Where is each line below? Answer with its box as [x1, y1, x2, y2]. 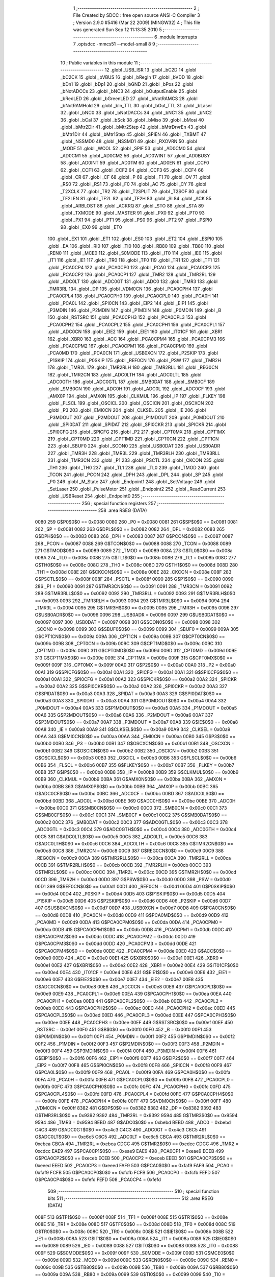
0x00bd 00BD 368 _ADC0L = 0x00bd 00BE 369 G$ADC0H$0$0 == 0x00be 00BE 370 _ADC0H [35, 797, 236, 804]
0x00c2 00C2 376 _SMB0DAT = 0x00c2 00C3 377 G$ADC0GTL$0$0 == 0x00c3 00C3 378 [35, 819, 228, 825]
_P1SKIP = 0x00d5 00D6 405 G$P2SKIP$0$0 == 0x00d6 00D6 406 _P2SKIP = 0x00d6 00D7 [35, 898, 231, 904]
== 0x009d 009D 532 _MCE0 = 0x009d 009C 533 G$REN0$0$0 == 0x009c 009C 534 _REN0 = [35, 1257, 238, 1263]
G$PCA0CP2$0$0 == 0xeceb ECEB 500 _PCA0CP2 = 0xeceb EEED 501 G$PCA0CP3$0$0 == [35, 1155, 233, 1162]
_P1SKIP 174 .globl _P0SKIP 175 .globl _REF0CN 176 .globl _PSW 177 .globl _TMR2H [47, 357, 222, 363]
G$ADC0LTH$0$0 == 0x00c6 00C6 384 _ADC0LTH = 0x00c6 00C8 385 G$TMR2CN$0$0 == [35, 840, 234, 846]
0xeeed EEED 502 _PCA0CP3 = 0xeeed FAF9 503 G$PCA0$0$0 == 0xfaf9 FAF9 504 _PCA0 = [35, 1162, 234, 1168]
